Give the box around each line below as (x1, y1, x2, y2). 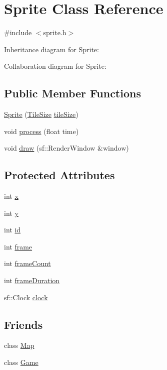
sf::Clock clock (4, 292, 48, 302)
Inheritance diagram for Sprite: (4, 44, 99, 54)
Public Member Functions (4, 85, 141, 101)
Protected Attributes (4, 167, 115, 183)
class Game (4, 357, 38, 367)
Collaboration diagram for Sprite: (4, 61, 106, 71)
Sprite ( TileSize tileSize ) (4, 109, 78, 119)
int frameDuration (4, 275, 60, 286)
